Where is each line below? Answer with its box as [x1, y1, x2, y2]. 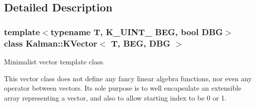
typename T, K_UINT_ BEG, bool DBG [50, 25, 223, 38]
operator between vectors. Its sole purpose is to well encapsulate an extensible [4, 83, 242, 93]
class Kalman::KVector [4, 37, 97, 49]
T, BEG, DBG [111, 37, 171, 49]
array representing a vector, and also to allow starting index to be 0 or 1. [4, 92, 227, 103]
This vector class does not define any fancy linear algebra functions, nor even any [4, 73, 252, 83]
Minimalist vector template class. [4, 56, 105, 66]
